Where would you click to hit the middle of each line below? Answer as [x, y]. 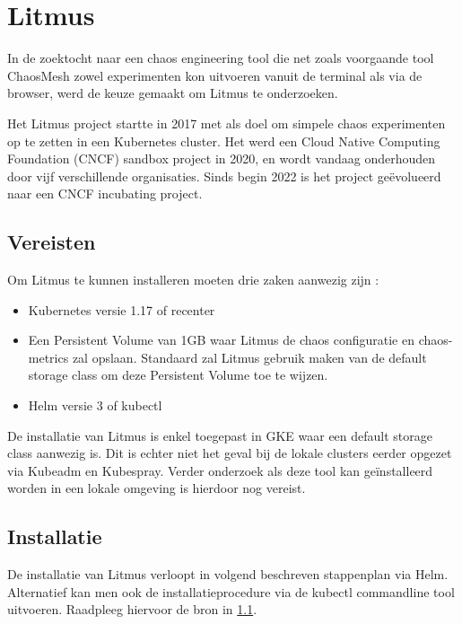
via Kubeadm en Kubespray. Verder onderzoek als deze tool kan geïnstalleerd [220, 470]
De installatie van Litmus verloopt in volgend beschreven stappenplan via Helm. [228, 574]
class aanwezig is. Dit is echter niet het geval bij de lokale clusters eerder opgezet [230, 453]
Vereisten [52, 242]
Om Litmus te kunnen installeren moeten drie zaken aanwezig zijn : [193, 280]
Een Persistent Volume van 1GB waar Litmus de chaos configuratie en [222, 340]
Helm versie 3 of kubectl [95, 405]
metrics [48, 357]
